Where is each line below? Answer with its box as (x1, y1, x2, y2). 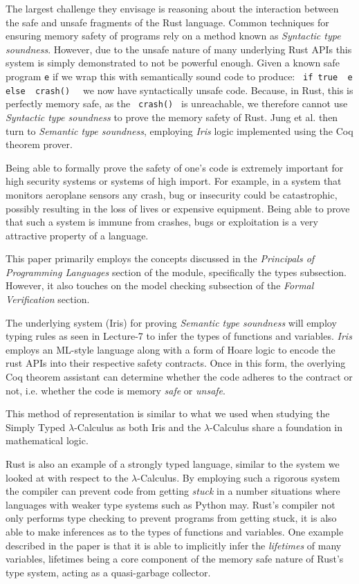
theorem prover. (6, 137, 73, 152)
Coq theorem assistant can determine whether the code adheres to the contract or (6, 369, 353, 384)
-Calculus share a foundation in (210, 419, 343, 434)
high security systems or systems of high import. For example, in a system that (6, 174, 342, 188)
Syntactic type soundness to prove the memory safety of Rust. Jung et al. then (6, 109, 338, 124)
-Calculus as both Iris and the (74, 419, 201, 434)
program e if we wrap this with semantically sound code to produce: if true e (6, 69, 353, 83)
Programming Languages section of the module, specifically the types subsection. (6, 264, 347, 279)
